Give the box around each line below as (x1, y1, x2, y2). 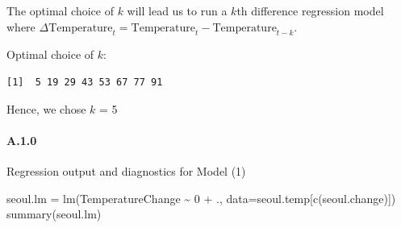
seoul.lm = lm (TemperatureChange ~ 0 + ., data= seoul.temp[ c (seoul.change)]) (6, 189, 396, 206)
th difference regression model (236, 2, 384, 19)
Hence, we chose (6, 100, 86, 117)
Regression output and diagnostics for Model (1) (6, 162, 246, 179)
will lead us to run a (127, 2, 228, 19)
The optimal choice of (6, 2, 114, 19)
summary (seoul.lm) (6, 205, 102, 222)
